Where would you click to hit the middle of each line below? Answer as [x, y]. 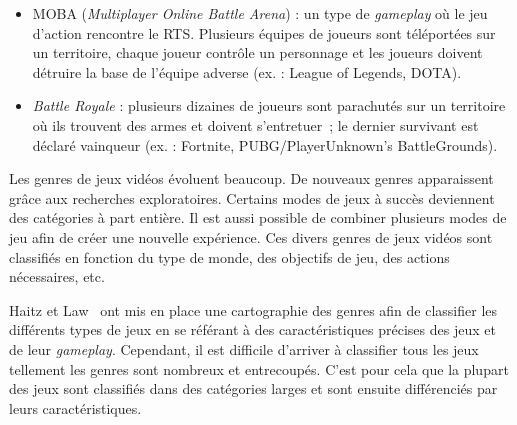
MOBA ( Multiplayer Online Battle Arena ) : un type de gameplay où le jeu [260, 13]
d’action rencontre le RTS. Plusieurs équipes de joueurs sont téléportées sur [264, 32]
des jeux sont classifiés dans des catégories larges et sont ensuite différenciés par [253, 388]
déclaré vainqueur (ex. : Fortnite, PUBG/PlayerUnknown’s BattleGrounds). [265, 144]
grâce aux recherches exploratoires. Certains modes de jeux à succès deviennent [252, 197]
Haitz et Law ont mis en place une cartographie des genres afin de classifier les [253, 309]
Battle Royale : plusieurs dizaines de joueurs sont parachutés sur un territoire [269, 105]
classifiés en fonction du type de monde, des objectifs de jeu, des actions [229, 256]
